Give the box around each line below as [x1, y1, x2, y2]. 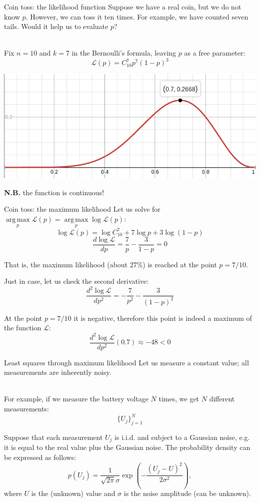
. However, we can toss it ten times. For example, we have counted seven [25, 11, 248, 22]
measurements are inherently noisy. [4, 367, 111, 377]
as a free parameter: [184, 48, 245, 58]
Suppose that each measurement [4, 431, 103, 442]
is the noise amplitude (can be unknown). [123, 488, 251, 498]
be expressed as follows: [4, 451, 76, 462]
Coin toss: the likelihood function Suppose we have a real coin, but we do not [4, 2, 241, 12]
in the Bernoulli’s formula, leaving [71, 48, 176, 58]
